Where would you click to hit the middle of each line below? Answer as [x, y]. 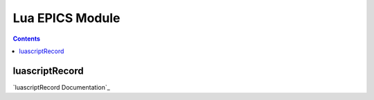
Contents [27, 39]
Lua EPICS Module [66, 18]
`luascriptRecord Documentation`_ [61, 87]
